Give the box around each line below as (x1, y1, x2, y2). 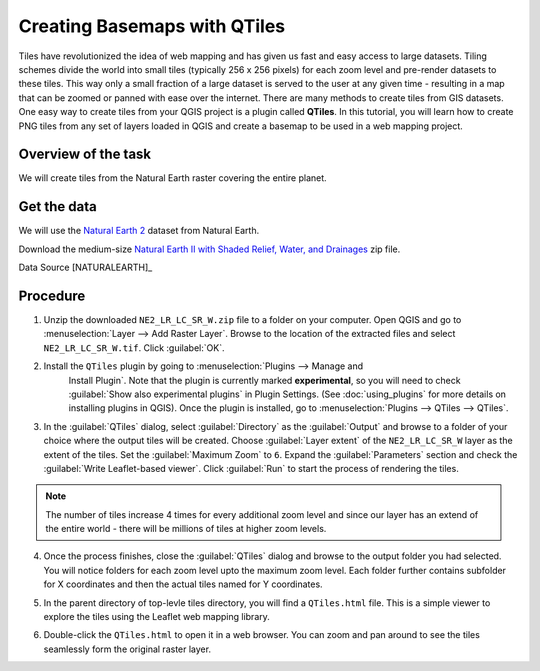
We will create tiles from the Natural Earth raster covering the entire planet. (18, 172, 327, 184)
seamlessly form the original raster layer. (43, 643, 212, 655)
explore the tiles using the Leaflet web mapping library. (43, 611, 270, 623)
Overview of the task (18, 146, 152, 163)
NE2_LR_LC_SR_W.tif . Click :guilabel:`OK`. (43, 341, 225, 354)
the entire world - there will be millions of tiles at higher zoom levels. (45, 523, 327, 535)
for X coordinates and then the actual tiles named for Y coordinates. (43, 578, 324, 590)
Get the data (18, 198, 97, 215)
